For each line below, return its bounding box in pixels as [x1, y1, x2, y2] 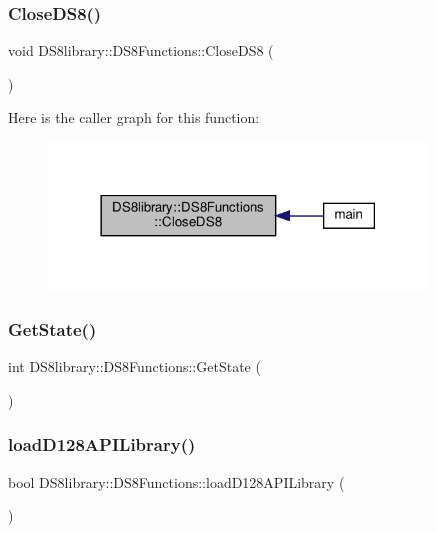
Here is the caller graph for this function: [8, 107, 260, 128]
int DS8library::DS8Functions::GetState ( [8, 356, 261, 377]
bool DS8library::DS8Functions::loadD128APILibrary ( [8, 471, 345, 492]
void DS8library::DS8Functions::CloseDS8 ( [8, 40, 274, 61]
